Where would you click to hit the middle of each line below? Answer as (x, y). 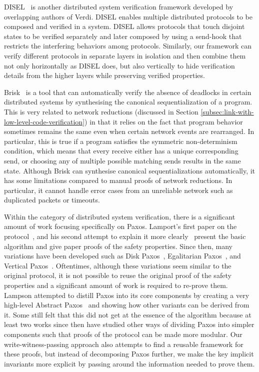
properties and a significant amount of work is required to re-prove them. (116, 285)
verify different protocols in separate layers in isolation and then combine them (125, 55)
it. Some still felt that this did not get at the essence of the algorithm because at (128, 314)
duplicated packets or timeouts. (52, 200)
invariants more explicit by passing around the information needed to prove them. (129, 363)
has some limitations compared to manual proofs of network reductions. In (118, 180)
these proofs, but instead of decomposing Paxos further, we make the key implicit (129, 354)
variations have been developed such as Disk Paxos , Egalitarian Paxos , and (122, 256)
